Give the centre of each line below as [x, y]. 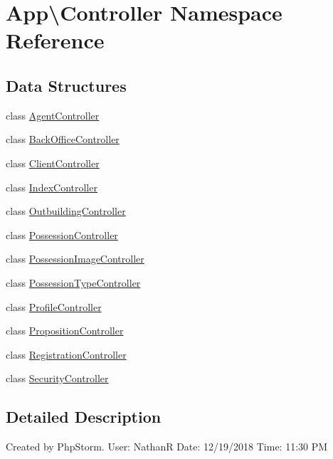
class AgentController [53, 115]
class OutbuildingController [66, 211]
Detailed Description [84, 417]
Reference [55, 40]
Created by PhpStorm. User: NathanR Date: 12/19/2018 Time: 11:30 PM [167, 447]
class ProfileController [54, 306]
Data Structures [66, 85]
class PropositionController [65, 331]
